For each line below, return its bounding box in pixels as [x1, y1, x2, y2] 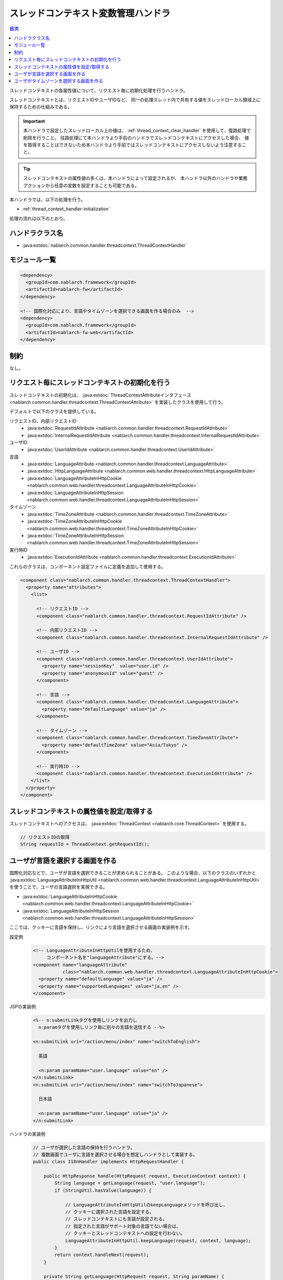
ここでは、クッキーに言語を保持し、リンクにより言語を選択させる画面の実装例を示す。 [9, 924, 193, 930]
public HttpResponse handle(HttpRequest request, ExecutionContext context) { [43, 1173, 246, 1179]
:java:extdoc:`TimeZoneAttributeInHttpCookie [27, 518, 122, 524]
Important [23, 118, 45, 124]
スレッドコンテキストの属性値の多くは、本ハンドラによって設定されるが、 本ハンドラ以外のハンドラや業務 [23, 175, 248, 181]
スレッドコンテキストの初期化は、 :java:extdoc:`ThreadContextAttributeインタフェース [9, 392, 192, 398]
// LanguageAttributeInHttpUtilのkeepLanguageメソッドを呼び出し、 [65, 1202, 228, 1208]
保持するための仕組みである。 [9, 104, 73, 110]
